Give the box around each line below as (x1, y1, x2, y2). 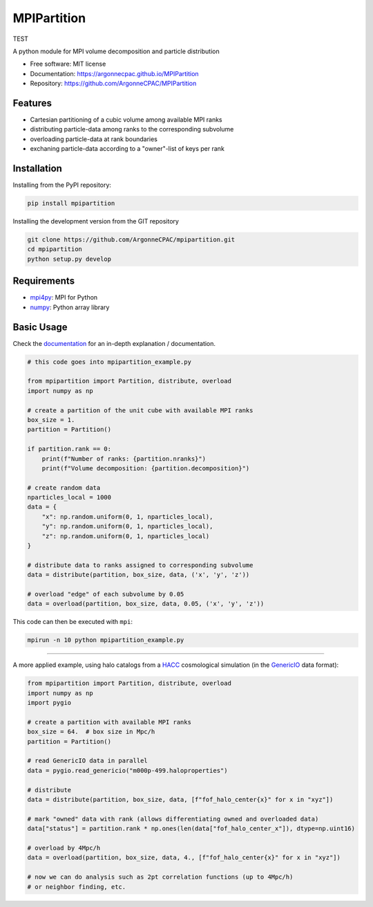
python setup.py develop (27, 255, 112, 263)
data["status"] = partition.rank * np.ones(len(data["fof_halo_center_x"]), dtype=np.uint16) (27, 825, 356, 833)
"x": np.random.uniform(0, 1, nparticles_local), (41, 513, 213, 520)
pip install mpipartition (27, 199, 115, 208)
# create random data (27, 484, 101, 491)
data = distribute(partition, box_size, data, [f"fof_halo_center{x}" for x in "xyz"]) (27, 796, 334, 803)
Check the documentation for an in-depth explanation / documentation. (12, 339, 216, 347)
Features (12, 97, 52, 109)
